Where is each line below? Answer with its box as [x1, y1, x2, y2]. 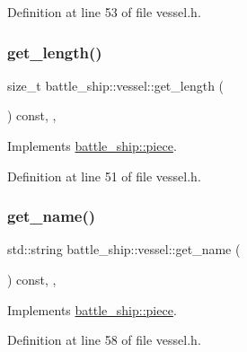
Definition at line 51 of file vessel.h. [7, 166, 201, 185]
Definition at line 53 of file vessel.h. [7, 3, 201, 21]
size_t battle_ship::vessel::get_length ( [7, 75, 225, 94]
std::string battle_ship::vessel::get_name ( [7, 240, 241, 259]
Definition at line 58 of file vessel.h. [7, 330, 201, 349]
